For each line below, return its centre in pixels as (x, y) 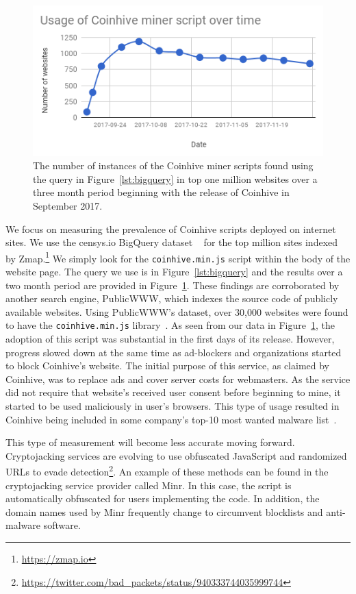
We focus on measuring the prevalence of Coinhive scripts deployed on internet (171, 228)
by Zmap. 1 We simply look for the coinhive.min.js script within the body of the (178, 257)
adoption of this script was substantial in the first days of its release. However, (170, 339)
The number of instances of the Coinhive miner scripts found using (173, 165)
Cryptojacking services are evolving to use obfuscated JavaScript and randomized (176, 455)
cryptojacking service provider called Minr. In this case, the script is (149, 485)
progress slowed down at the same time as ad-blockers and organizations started (174, 352)
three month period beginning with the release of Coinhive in (161, 192)
